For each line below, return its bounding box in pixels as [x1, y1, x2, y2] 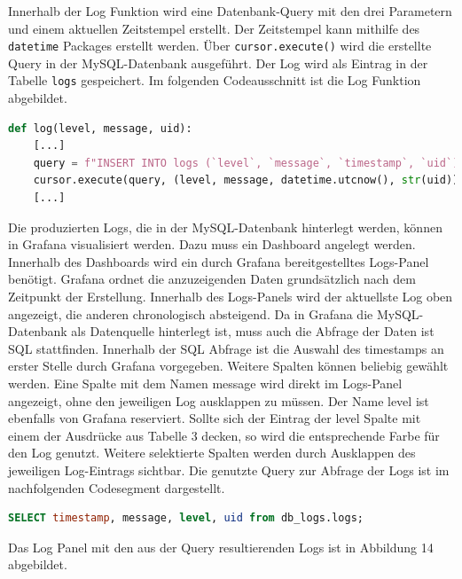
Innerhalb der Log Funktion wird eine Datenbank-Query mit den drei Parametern [8, 2, 452, 20]
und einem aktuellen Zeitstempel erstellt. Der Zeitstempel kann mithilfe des [8, 19, 420, 37]
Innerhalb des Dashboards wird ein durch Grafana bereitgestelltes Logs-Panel [8, 252, 429, 270]
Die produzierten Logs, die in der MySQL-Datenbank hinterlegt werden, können [8, 217, 442, 236]
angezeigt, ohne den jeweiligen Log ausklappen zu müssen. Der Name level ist [8, 391, 429, 410]
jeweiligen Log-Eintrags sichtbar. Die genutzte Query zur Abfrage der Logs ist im [8, 460, 450, 479]
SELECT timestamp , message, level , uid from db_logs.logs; [8, 512, 364, 525]
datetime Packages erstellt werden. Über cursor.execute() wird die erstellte [8, 36, 432, 55]
